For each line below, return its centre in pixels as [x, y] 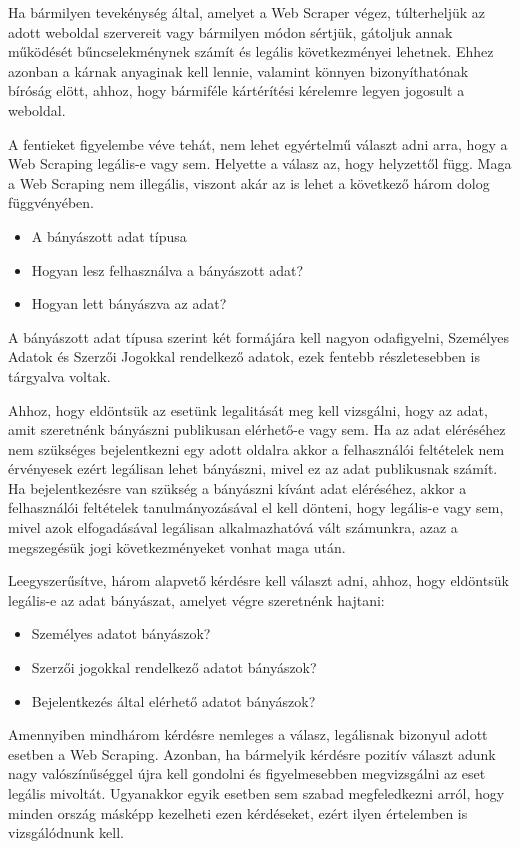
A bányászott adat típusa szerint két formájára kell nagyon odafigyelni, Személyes [258, 336]
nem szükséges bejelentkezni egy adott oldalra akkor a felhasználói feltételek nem [256, 448]
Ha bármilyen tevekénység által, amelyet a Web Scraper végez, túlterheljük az [246, 12]
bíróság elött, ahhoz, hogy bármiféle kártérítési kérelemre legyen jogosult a [236, 90]
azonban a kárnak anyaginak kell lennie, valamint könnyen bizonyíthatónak [238, 70]
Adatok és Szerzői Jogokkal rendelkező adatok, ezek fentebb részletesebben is [244, 356]
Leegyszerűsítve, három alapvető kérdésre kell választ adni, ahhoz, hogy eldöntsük [258, 580]
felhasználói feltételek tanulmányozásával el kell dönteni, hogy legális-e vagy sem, [256, 507]
